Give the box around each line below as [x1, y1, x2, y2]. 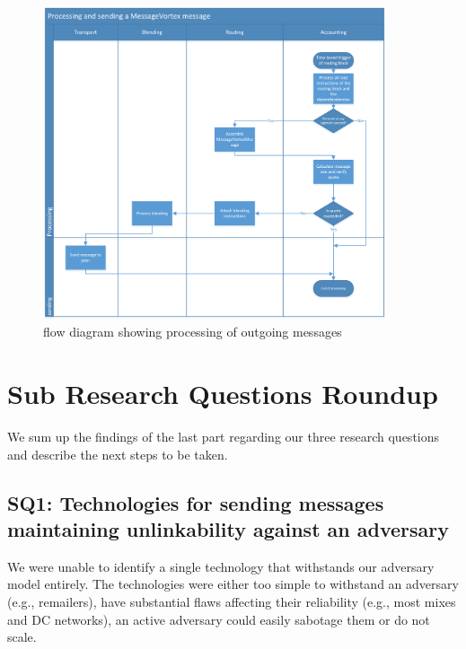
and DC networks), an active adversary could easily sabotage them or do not [7, 610, 430, 628]
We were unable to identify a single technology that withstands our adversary [7, 557, 435, 575]
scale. [7, 627, 37, 646]
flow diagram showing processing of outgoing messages [43, 322, 342, 341]
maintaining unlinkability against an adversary [7, 514, 450, 542]
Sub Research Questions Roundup [7, 375, 438, 412]
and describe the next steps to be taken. [7, 444, 228, 463]
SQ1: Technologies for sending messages [7, 488, 384, 516]
